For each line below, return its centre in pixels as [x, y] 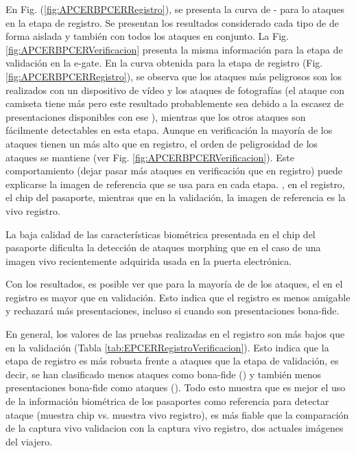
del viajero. [29, 441]
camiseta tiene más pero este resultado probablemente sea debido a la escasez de [175, 103]
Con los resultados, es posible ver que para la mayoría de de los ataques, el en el [174, 284]
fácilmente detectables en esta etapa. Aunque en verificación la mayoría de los [169, 130]
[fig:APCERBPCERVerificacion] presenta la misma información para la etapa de [174, 49]
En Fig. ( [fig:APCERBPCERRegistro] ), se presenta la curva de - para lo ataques [175, 9]
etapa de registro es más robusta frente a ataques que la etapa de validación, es [172, 361]
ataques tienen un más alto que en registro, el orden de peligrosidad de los [162, 143]
